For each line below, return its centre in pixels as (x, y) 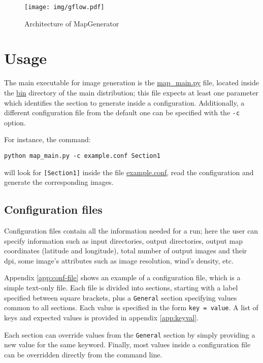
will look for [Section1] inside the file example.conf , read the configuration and (129, 172)
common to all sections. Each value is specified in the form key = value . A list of (131, 307)
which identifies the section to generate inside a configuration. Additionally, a (124, 102)
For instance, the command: (47, 139)
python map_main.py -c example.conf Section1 (82, 156)
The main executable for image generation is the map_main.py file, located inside (131, 82)
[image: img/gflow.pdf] (64, 7)
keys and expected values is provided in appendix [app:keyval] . (101, 317)
